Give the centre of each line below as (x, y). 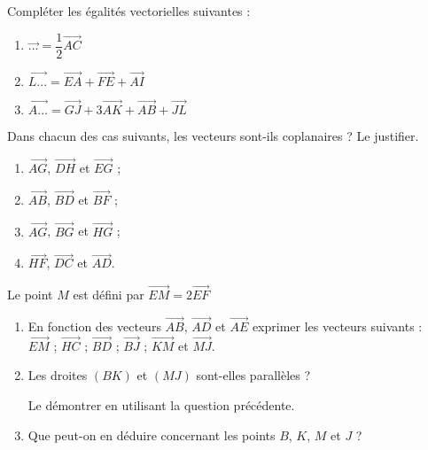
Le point (30, 295)
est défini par (109, 295)
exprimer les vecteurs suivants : (337, 326)
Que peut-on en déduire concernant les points (152, 434)
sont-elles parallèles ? (253, 375)
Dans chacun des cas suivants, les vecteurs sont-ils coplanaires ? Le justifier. (213, 136)
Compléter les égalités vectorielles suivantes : (129, 11)
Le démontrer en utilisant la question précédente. (161, 404)
